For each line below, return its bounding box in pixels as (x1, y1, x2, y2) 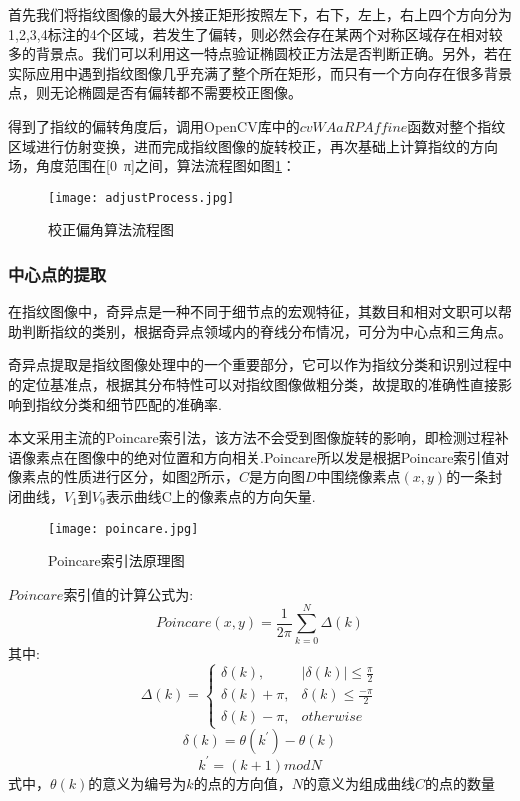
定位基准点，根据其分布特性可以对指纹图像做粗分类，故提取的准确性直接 (21, 374, 498, 394)
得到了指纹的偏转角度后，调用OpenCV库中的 (8, 115, 300, 136)
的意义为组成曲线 (302, 772, 415, 793)
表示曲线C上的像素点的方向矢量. (105, 485, 316, 506)
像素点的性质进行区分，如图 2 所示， (8, 466, 239, 487)
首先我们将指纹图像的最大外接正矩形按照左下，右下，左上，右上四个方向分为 (8, 4, 512, 24)
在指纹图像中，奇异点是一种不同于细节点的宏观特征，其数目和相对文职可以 (8, 301, 498, 322)
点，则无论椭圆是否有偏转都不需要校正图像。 (8, 82, 302, 103)
